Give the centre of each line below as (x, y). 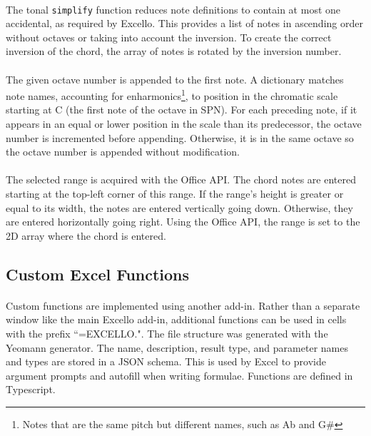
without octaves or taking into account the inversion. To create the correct (169, 37)
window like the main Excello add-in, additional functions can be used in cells (176, 319)
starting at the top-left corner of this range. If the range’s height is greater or (175, 194)
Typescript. (31, 389)
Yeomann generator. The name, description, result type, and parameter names (177, 347)
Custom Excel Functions (98, 274)
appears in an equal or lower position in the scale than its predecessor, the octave (184, 124)
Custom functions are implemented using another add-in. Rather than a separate (183, 305)
